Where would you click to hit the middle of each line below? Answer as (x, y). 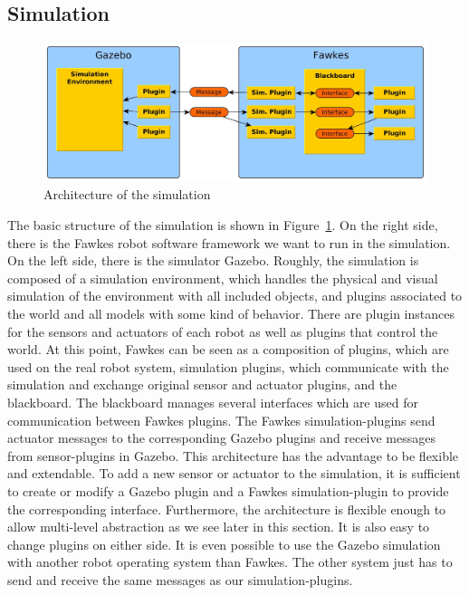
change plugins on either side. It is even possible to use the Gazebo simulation (224, 544)
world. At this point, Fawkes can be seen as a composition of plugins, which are (228, 349)
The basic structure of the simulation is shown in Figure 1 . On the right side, (223, 225)
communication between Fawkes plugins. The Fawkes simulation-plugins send (221, 420)
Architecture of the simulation (127, 194)
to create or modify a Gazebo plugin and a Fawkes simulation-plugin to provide (228, 490)
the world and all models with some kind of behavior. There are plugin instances (231, 313)
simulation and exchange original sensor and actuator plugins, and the (202, 384)
